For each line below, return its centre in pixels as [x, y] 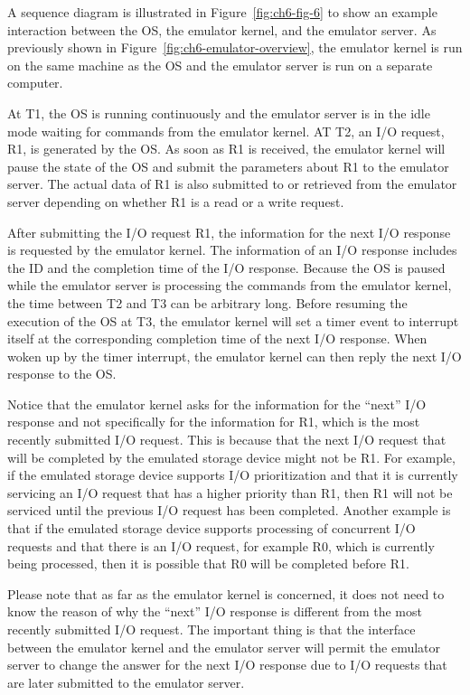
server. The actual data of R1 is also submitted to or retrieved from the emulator [232, 184]
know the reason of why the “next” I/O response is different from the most [215, 611]
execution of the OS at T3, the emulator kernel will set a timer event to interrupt [233, 320]
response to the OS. [62, 374]
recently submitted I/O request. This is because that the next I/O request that [227, 440]
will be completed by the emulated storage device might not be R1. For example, [231, 457]
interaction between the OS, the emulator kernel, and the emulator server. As [222, 29]
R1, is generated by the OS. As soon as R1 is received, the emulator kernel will [226, 149]
